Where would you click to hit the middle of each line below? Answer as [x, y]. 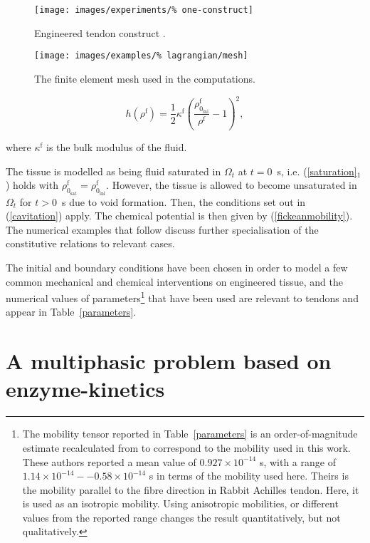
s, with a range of [297, 461]
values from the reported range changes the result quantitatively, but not [181, 517]
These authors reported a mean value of [109, 461]
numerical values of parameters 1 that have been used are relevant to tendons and [182, 297]
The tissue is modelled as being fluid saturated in [113, 171]
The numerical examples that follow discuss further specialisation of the [162, 229]
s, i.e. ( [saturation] [317, 171]
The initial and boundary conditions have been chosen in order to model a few [177, 267]
